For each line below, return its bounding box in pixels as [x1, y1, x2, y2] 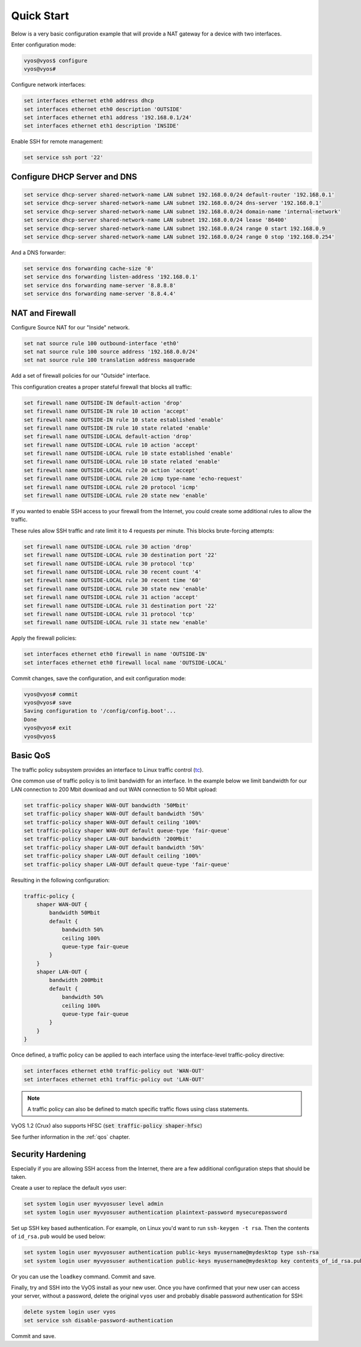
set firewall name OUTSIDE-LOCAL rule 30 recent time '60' [23, 577, 202, 584]
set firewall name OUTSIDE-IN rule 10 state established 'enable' [23, 416, 224, 423]
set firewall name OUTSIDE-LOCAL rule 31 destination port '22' [23, 602, 218, 609]
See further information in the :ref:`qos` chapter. [11, 1133, 131, 1140]
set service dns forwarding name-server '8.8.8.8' [23, 282, 177, 289]
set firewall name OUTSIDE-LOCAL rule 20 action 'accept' [23, 467, 199, 473]
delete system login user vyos [23, 1308, 117, 1316]
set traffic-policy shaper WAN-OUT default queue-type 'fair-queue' [23, 827, 230, 834]
